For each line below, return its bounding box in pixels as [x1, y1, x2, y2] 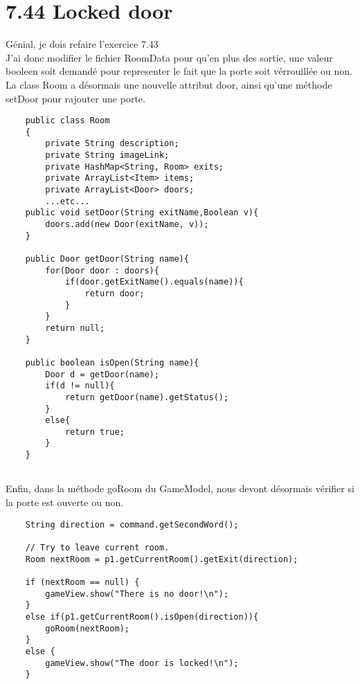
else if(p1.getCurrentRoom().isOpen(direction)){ [25, 611, 259, 622]
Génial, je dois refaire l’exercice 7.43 [6, 37, 159, 51]
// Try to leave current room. [25, 542, 170, 552]
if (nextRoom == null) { [25, 577, 140, 587]
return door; [84, 288, 145, 298]
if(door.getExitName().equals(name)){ [64, 277, 244, 287]
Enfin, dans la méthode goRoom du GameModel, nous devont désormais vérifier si [6, 481, 354, 496]
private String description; [45, 138, 179, 149]
